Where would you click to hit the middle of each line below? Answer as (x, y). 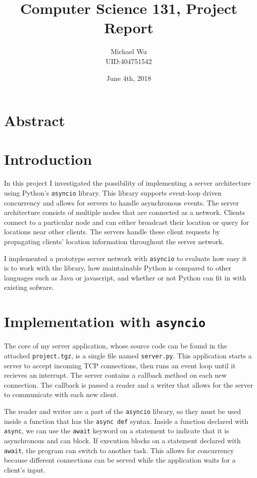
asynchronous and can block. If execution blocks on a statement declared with (122, 440)
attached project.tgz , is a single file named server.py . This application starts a (128, 355)
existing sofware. (29, 287)
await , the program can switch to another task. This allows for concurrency (119, 450)
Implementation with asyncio (105, 321)
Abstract (35, 120)
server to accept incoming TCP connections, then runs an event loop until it (120, 365)
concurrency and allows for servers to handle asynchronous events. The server (122, 202)
